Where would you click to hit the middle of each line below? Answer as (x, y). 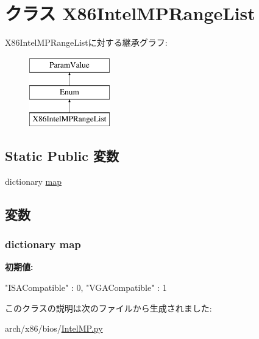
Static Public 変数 (62, 156)
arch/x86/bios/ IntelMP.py (54, 328)
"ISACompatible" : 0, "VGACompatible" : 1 (86, 287)
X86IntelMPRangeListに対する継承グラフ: (86, 42)
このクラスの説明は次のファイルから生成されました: (108, 308)
